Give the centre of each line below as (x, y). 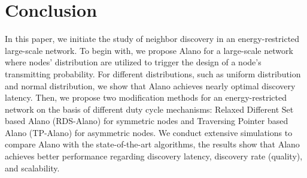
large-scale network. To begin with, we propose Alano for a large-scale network (149, 50)
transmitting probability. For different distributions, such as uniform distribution (153, 73)
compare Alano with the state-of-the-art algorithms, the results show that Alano (152, 144)
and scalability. (32, 168)
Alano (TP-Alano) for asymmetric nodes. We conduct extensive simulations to (149, 132)
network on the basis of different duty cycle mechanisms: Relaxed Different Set (149, 109)
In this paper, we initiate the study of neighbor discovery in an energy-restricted (152, 39)
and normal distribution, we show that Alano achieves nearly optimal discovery (150, 85)
